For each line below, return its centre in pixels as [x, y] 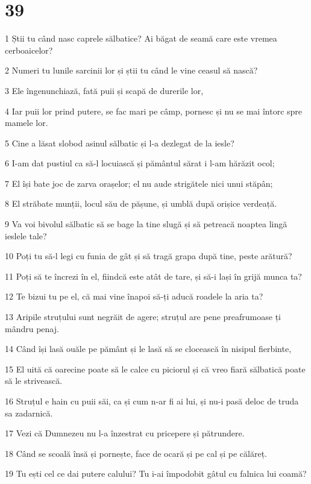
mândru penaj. [32, 328]
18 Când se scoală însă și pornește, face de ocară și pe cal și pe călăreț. [136, 453]
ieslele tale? [26, 235]
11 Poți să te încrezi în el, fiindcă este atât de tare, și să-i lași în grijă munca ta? [153, 276]
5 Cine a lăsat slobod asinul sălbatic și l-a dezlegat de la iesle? [120, 143]
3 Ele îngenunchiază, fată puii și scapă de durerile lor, [104, 90]
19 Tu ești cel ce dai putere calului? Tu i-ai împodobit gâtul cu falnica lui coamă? [156, 473]
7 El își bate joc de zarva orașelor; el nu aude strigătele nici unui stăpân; [139, 183]
